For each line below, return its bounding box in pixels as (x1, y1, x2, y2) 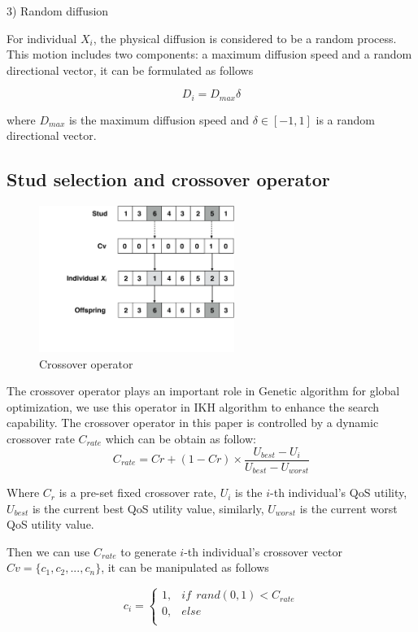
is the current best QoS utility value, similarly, (32, 499, 264, 516)
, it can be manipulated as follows (101, 559, 269, 576)
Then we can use (7, 543, 90, 560)
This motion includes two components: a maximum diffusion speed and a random (7, 46, 412, 63)
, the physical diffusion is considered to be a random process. (93, 29, 397, 46)
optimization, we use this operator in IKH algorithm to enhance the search (7, 398, 380, 415)
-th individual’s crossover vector (184, 543, 342, 560)
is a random (316, 111, 375, 128)
